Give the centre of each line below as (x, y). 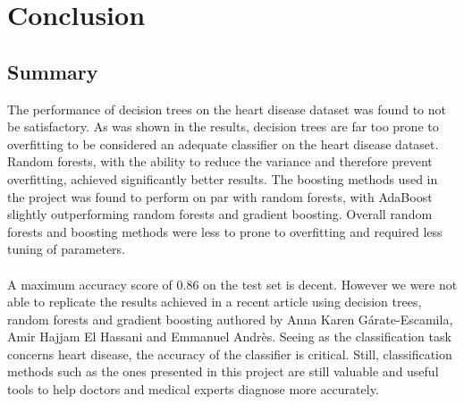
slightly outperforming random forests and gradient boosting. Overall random (220, 214)
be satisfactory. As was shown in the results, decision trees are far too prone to (223, 126)
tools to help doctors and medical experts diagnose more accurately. (193, 389)
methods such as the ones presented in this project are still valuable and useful (223, 371)
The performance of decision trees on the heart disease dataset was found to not (227, 109)
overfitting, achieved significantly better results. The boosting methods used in (223, 178)
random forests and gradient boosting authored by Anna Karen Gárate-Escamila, (230, 319)
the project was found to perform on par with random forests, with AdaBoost (220, 196)
